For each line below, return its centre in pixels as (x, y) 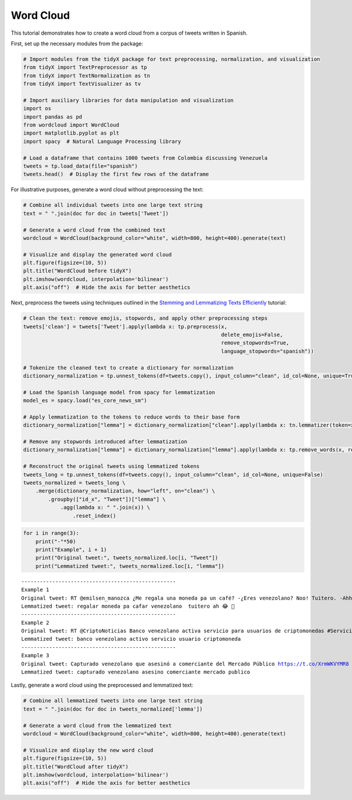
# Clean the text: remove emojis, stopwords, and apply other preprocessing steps (145, 318)
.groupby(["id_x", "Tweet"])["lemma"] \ (107, 499)
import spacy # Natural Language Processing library (102, 141)
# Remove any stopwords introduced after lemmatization (105, 442)
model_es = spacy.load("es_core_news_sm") (85, 401)
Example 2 (35, 622)
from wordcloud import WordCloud (71, 125)
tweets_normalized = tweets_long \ (74, 483)
